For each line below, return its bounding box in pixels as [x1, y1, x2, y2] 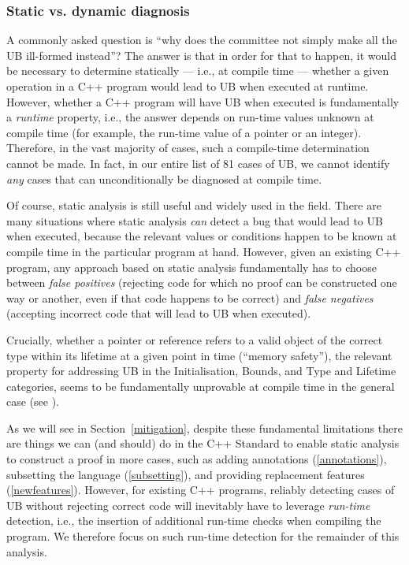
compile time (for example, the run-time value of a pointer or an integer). [6, 124, 362, 140]
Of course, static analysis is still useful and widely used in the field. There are [6, 197, 381, 214]
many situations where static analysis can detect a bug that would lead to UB [6, 212, 383, 229]
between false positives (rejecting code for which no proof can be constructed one [6, 274, 397, 291]
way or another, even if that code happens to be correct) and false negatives [6, 289, 374, 306]
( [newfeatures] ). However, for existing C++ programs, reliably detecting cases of [6, 481, 395, 498]
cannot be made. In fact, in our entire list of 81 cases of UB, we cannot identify [6, 154, 390, 171]
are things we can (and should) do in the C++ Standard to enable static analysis [6, 435, 400, 452]
